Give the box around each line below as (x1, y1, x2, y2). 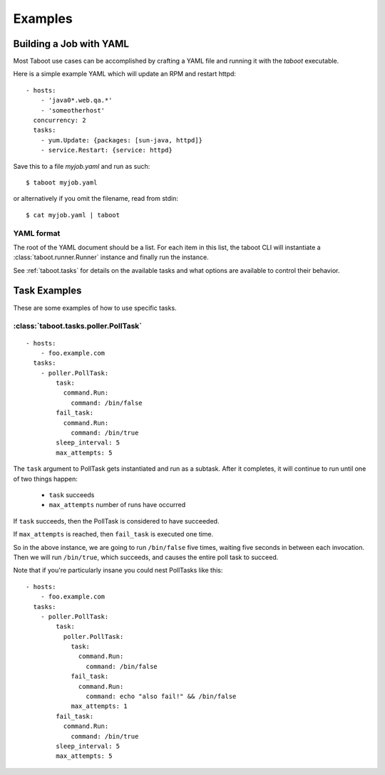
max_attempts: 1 (71, 702, 128, 710)
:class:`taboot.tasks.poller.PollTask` (13, 321, 143, 331)
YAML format (13, 228, 61, 238)
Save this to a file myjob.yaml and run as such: (13, 162, 150, 170)
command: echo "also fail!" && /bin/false (86, 692, 237, 701)
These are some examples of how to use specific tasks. (13, 303, 178, 312)
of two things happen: (13, 474, 78, 483)
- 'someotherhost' (40, 106, 106, 114)
